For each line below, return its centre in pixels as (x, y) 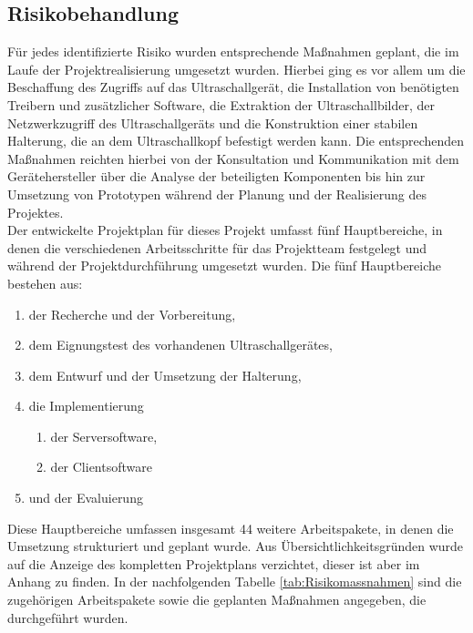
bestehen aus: (45, 283)
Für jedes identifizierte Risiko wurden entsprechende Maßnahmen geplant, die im (233, 51)
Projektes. (36, 212)
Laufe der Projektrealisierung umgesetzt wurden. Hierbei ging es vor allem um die (236, 69)
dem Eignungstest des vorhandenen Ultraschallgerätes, (180, 345)
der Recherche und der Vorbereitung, (132, 314)
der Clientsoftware (101, 467)
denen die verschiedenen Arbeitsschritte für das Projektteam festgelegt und (217, 247)
